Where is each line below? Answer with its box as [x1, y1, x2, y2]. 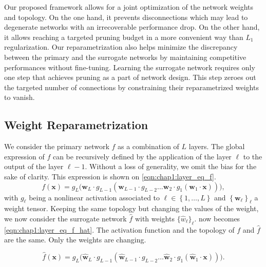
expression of [4, 151, 45, 161]
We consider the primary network [4, 141, 109, 152]
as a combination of [118, 141, 179, 152]
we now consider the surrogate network [4, 213, 127, 223]
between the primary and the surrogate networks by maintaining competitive [4, 51, 246, 62]
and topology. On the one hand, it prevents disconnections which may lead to [4, 11, 248, 22]
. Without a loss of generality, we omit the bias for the [85, 161, 257, 172]
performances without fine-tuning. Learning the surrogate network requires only [4, 61, 255, 72]
